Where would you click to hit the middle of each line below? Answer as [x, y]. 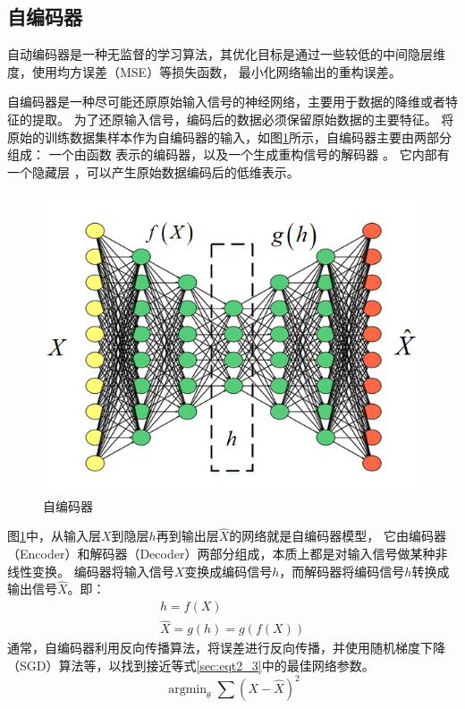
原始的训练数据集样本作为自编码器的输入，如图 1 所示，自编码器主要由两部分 [229, 137]
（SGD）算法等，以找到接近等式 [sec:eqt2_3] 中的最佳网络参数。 [191, 665]
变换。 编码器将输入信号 [103, 571]
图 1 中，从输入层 [54, 536]
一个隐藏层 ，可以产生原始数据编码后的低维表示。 [153, 171]
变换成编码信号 [228, 571]
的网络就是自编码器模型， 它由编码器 [338, 536]
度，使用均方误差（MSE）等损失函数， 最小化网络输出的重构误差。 [204, 71]
